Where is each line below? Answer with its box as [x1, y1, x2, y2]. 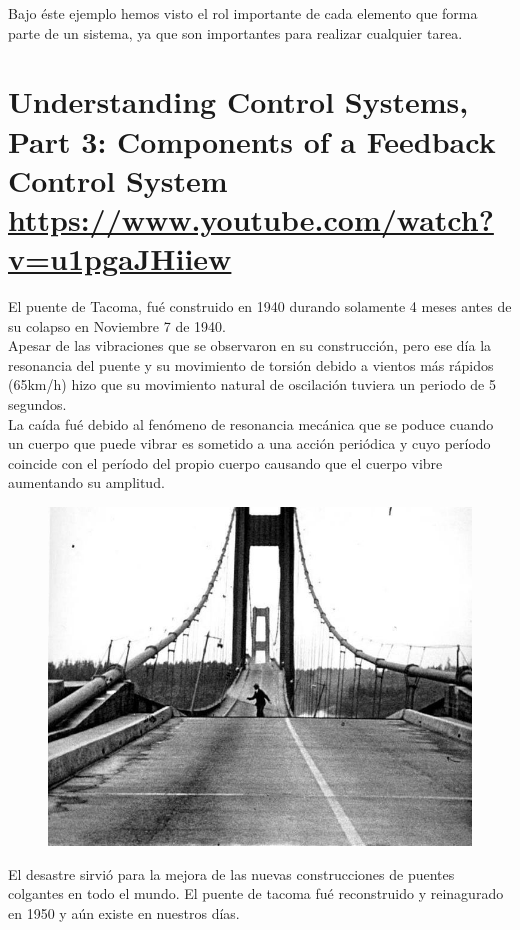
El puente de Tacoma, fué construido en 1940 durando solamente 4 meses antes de [8, 296, 512, 317]
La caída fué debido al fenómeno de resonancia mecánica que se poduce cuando [8, 413, 494, 434]
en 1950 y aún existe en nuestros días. [8, 902, 240, 923]
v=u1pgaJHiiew [8, 238, 232, 279]
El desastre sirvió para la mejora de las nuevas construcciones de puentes [8, 863, 455, 884]
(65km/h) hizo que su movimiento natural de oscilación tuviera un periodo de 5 [8, 374, 496, 395]
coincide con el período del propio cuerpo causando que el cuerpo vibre [8, 452, 443, 473]
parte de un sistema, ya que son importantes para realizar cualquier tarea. [8, 22, 463, 43]
